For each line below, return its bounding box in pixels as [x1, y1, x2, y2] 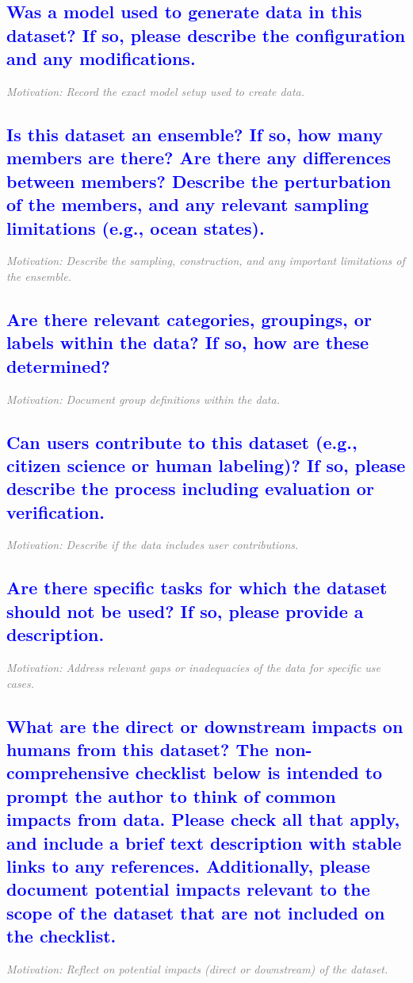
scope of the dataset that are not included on [6, 900, 385, 924]
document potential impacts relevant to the [6, 877, 370, 901]
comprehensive [6, 760, 129, 785]
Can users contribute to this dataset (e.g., [6, 429, 358, 454]
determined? [6, 353, 111, 378]
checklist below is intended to [135, 760, 383, 785]
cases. [6, 674, 35, 691]
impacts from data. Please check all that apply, [6, 807, 400, 831]
